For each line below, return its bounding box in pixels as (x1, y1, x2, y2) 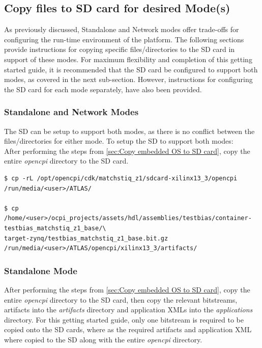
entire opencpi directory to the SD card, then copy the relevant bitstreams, (4, 294, 238, 305)
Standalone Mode (4, 264, 77, 277)
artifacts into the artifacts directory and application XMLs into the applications (4, 304, 253, 315)
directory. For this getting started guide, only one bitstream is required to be (4, 314, 244, 325)
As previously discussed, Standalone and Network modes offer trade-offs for (4, 24, 239, 35)
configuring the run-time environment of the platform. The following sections (4, 34, 244, 44)
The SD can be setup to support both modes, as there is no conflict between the (4, 125, 255, 136)
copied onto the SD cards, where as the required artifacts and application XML (4, 324, 252, 335)
